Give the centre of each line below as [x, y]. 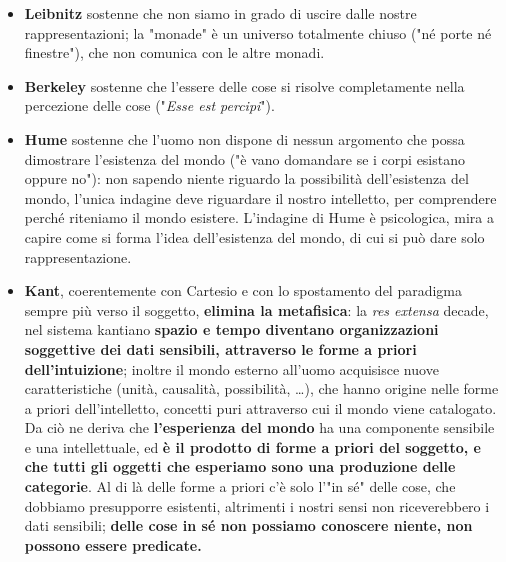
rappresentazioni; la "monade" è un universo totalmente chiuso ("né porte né [258, 32]
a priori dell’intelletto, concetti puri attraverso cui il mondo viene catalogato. [260, 407]
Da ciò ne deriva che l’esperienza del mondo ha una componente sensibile [259, 427]
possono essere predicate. [113, 544]
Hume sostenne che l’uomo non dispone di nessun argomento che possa [244, 138]
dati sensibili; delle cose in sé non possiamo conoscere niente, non [248, 525]
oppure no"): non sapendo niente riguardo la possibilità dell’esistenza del [246, 178]
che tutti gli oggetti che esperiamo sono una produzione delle [240, 466]
